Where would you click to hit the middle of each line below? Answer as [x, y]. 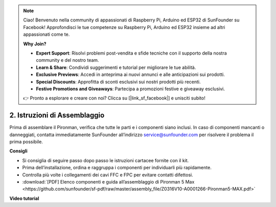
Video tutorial [24, 198]
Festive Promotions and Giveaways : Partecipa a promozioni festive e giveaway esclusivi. [130, 89]
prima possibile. [26, 141]
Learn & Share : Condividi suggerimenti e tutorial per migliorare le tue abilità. [116, 67]
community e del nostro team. [67, 60]
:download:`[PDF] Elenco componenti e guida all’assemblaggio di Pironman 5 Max [108, 182]
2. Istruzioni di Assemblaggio [57, 115]
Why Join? [35, 44]
